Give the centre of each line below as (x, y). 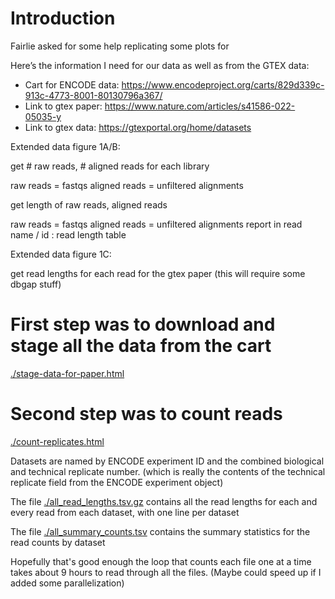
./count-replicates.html (57, 441)
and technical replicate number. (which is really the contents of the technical (168, 471)
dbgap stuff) (36, 284)
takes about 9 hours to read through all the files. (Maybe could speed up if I (166, 572)
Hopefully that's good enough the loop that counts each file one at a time (161, 561)
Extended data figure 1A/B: (65, 146)
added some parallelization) (67, 583)
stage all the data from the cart (141, 346)
